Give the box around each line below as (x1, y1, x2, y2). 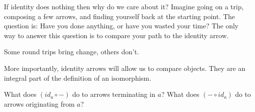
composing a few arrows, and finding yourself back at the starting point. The (4, 11, 235, 21)
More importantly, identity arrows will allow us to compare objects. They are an (4, 63, 246, 73)
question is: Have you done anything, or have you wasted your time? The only (4, 21, 239, 31)
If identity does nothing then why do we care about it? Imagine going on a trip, (4, 1, 244, 11)
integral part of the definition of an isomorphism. (4, 72, 152, 83)
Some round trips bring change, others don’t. (4, 46, 139, 57)
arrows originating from (4, 98, 75, 109)
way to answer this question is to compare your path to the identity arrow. (4, 30, 229, 40)
